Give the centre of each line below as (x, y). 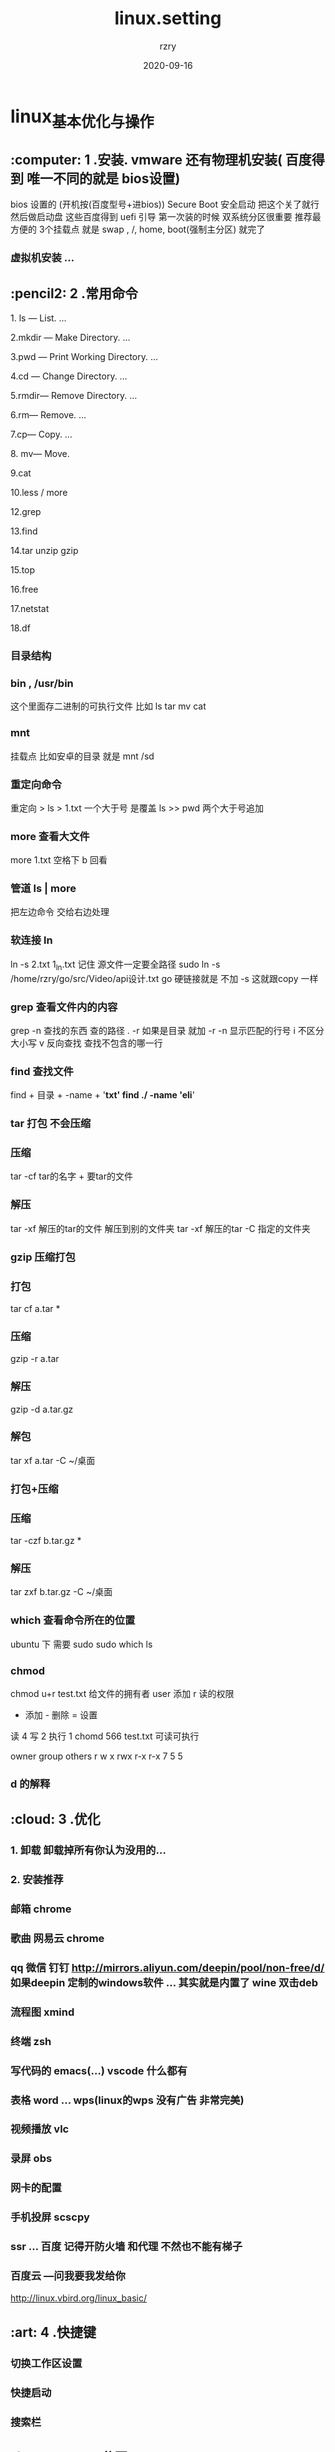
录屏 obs (31, 2159)
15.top (23, 570)
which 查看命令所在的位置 (73, 1620)
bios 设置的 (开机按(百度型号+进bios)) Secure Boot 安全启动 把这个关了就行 (165, 204)
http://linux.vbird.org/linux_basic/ (78, 2298)
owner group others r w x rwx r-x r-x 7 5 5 (96, 1756)
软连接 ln (31, 940)
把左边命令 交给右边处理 (60, 912)
